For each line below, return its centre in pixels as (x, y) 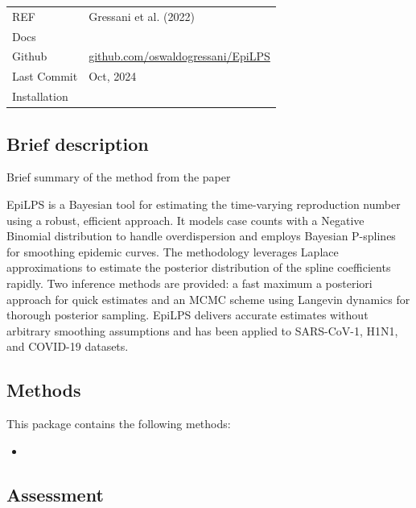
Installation (40, 96)
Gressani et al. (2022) (142, 16)
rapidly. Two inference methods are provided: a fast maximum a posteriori (189, 283)
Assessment (55, 494)
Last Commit (45, 76)
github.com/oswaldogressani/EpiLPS (179, 56)
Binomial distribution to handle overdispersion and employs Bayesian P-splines (201, 236)
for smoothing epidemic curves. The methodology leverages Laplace (173, 251)
